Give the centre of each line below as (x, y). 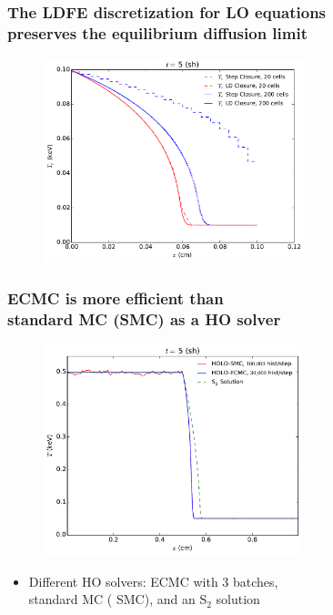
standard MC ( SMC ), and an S (118, 599)
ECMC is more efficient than (116, 297)
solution (238, 599)
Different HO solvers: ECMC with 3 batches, (153, 581)
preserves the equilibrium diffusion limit (158, 32)
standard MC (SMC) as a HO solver (144, 318)
